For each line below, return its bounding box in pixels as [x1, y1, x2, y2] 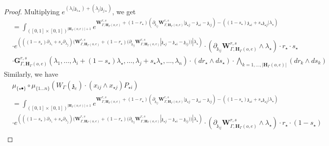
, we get [112, 6, 136, 16]
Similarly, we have [4, 68, 58, 79]
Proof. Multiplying [4, 6, 60, 16]
